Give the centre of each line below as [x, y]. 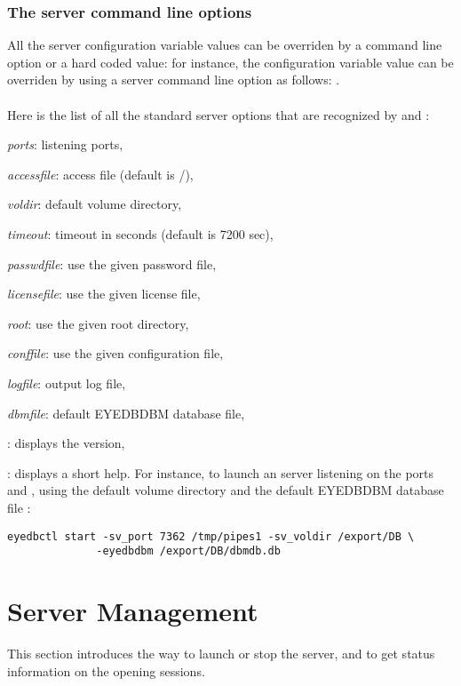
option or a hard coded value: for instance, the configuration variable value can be [230, 62]
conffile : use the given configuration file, [115, 353]
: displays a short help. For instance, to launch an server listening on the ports [221, 472]
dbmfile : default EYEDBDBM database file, [126, 413]
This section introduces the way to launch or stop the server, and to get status [221, 653]
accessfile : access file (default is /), [100, 174]
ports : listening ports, [65, 144]
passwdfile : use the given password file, [112, 263]
